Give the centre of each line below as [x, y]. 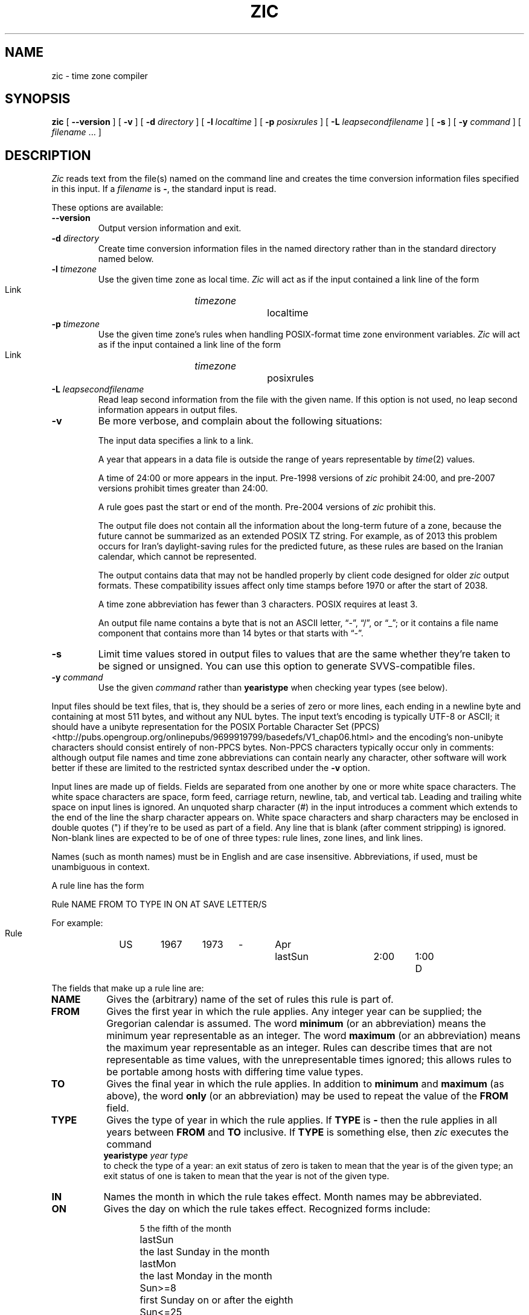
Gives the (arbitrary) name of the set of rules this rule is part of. [250, 1000]
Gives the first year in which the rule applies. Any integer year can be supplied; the [294, 1012]
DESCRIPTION [48, 155]
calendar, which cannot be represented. [177, 557]
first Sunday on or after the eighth [216, 1300]
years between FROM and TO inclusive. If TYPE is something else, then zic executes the [308, 1132]
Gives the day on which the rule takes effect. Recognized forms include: [267, 1209]
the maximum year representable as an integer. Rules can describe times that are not [299, 1048]
